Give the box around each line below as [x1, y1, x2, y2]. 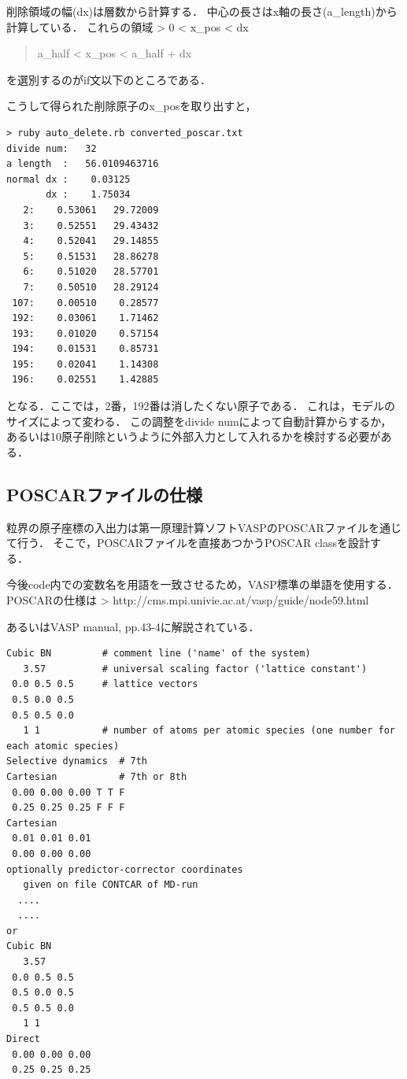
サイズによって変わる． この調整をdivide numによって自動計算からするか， [6, 412, 392, 429]
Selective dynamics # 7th [6, 756, 147, 767]
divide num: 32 [6, 142, 97, 154]
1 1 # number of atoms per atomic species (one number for [23, 725, 395, 737]
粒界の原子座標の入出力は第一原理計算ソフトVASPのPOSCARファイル [6, 519, 368, 535]
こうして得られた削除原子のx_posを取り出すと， [6, 98, 257, 114]
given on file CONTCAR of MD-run [23, 879, 198, 891]
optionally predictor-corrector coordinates [6, 863, 243, 875]
